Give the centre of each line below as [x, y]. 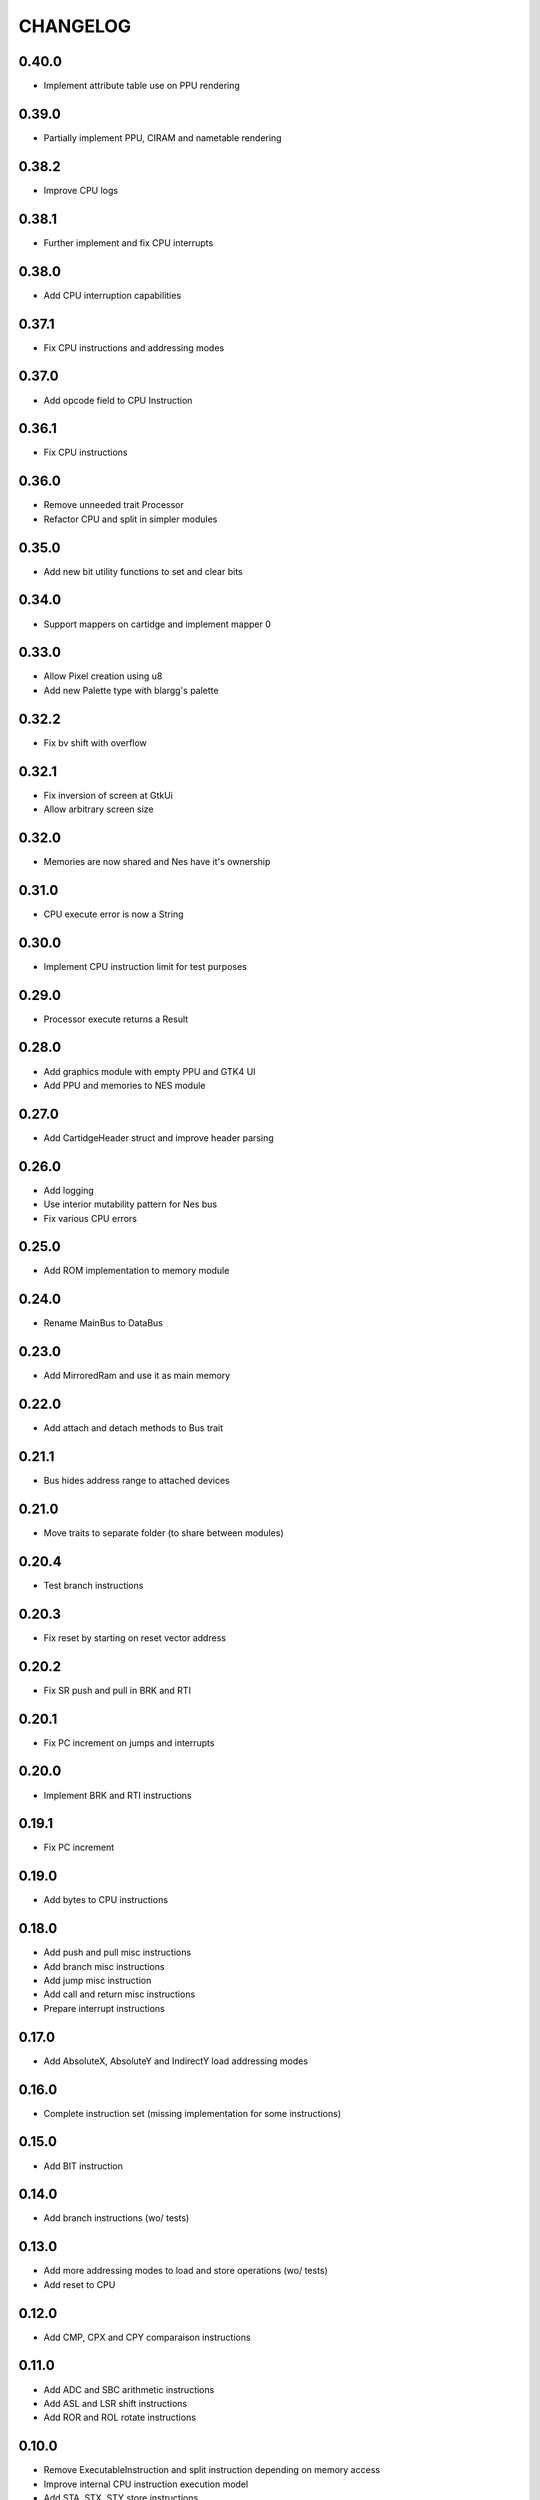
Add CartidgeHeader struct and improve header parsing [158, 1137]
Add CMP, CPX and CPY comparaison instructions [147, 2337]
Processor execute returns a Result [116, 1019]
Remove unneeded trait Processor [114, 505]
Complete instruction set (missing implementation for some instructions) [192, 2113]
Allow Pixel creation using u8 [103, 676]
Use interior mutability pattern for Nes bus [130, 1204]
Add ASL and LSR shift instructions [115, 2403]
